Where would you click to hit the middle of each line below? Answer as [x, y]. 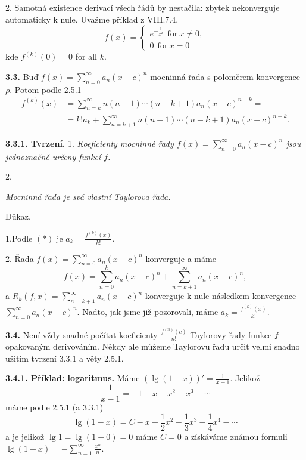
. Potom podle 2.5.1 [46, 89]
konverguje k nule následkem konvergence [221, 296]
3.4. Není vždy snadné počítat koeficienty [82, 334]
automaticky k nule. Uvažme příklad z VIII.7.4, [92, 19]
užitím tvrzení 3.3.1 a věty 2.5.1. [65, 358]
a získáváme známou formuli [236, 436]
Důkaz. [18, 216]
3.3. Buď [22, 76]
